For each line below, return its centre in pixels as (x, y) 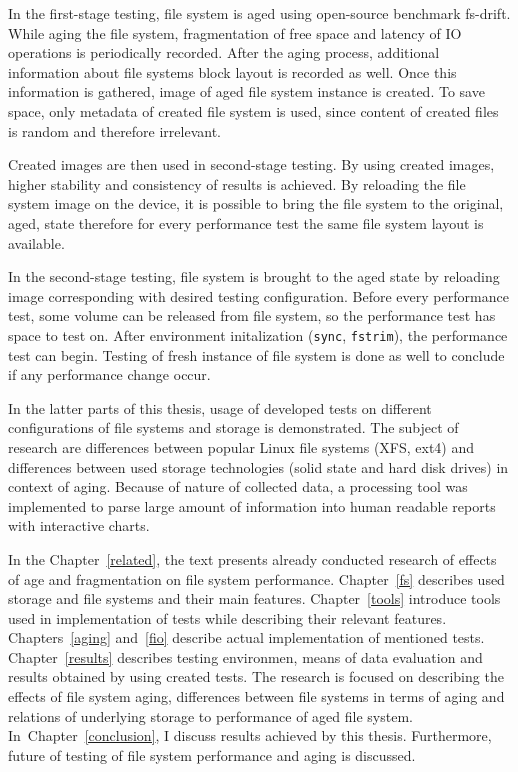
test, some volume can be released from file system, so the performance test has (252, 315)
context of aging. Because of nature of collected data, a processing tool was (238, 486)
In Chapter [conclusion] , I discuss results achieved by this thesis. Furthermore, (250, 735)
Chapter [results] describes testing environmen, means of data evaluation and (245, 656)
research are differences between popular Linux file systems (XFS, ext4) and (241, 446)
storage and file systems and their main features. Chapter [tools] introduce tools (254, 598)
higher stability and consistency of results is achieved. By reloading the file (237, 183)
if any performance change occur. (109, 374)
